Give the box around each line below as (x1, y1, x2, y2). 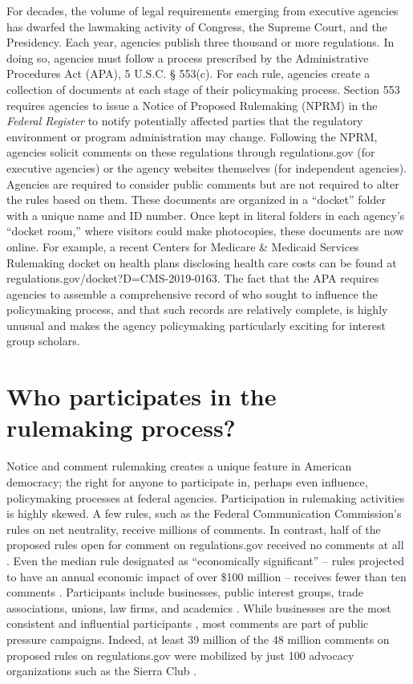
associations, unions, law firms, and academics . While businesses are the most (6, 599, 391, 616)
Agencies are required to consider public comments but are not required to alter (6, 175, 399, 192)
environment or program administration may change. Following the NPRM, (6, 128, 378, 145)
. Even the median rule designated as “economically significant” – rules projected (6, 552, 405, 568)
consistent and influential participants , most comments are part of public (6, 615, 369, 632)
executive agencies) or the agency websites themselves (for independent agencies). (6, 159, 407, 176)
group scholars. (6, 332, 80, 349)
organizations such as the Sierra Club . (6, 662, 197, 679)
